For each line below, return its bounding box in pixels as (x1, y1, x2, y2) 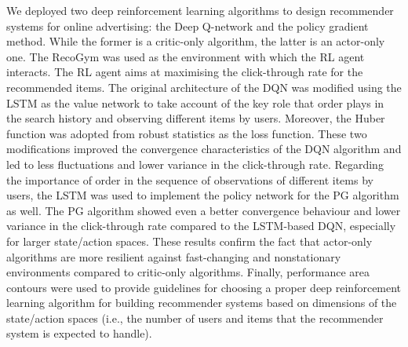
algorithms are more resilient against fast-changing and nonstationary (6, 248, 341, 265)
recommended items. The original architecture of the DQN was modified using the (6, 79, 402, 95)
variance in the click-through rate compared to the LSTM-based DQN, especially (6, 217, 396, 234)
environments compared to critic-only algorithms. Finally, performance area (6, 264, 370, 280)
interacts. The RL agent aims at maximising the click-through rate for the (6, 64, 363, 80)
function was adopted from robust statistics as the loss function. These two (6, 125, 367, 141)
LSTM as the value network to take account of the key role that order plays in (6, 94, 384, 111)
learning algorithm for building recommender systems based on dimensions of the (6, 294, 397, 311)
